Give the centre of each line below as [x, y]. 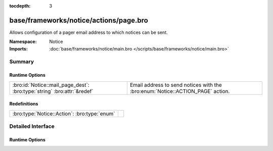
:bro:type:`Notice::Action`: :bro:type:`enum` [64, 114]
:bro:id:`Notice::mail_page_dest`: [51, 85]
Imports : [18, 48]
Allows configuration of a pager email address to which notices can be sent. [88, 32]
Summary [22, 62]
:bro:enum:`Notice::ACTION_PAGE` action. [180, 91]
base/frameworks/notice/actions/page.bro [79, 20]
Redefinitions [24, 104]
